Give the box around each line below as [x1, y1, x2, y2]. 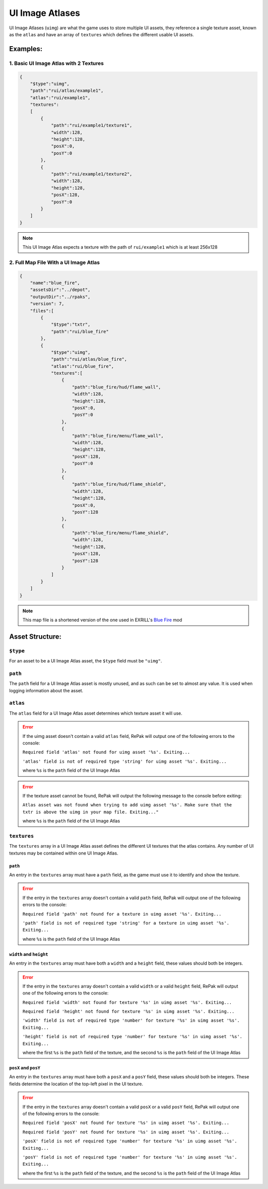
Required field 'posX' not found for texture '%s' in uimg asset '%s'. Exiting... [22, 1120, 229, 1126]
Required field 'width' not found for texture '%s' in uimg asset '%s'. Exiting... [22, 999, 232, 1005]
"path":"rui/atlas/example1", [30, 88, 104, 94]
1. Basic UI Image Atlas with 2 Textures [9, 60, 104, 66]
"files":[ [30, 308, 54, 314]
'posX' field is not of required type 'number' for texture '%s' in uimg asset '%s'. [22, 1138, 238, 1144]
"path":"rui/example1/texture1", [51, 123, 133, 129]
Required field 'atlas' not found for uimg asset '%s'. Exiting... [22, 749, 191, 755]
